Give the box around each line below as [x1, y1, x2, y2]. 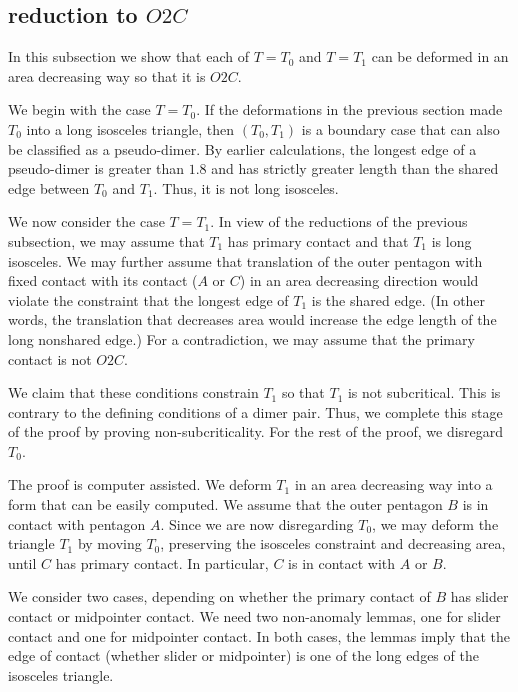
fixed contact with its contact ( [8, 270, 198, 291]
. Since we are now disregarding [160, 513, 354, 534]
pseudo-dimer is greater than [8, 158, 185, 179]
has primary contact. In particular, [55, 552, 269, 573]
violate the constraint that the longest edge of [8, 289, 289, 310]
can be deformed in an [371, 46, 509, 67]
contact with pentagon [8, 513, 146, 534]
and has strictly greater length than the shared [211, 158, 499, 179]
